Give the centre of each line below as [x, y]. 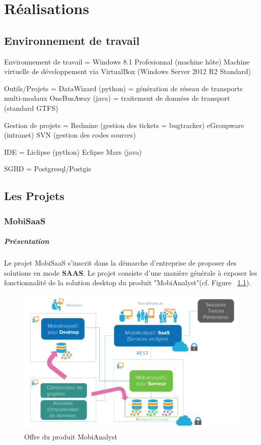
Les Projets [34, 196]
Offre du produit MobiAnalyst [71, 436]
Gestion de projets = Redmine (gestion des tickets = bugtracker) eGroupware [124, 125]
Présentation [27, 241]
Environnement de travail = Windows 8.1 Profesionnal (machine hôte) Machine [127, 61]
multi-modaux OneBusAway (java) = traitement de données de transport [117, 98]
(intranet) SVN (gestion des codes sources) [70, 135]
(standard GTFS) [31, 108]
